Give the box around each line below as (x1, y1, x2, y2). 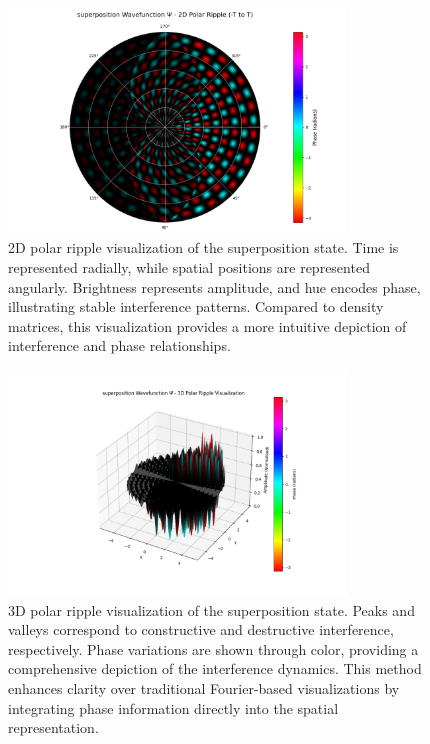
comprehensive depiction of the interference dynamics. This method (8, 658, 422, 679)
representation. (8, 717, 99, 738)
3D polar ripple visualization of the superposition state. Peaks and (8, 599, 415, 620)
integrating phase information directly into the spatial (8, 697, 339, 718)
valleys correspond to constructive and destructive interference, (8, 619, 394, 640)
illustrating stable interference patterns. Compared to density (8, 296, 384, 317)
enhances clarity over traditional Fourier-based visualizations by (8, 677, 400, 698)
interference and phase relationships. (8, 335, 231, 356)
